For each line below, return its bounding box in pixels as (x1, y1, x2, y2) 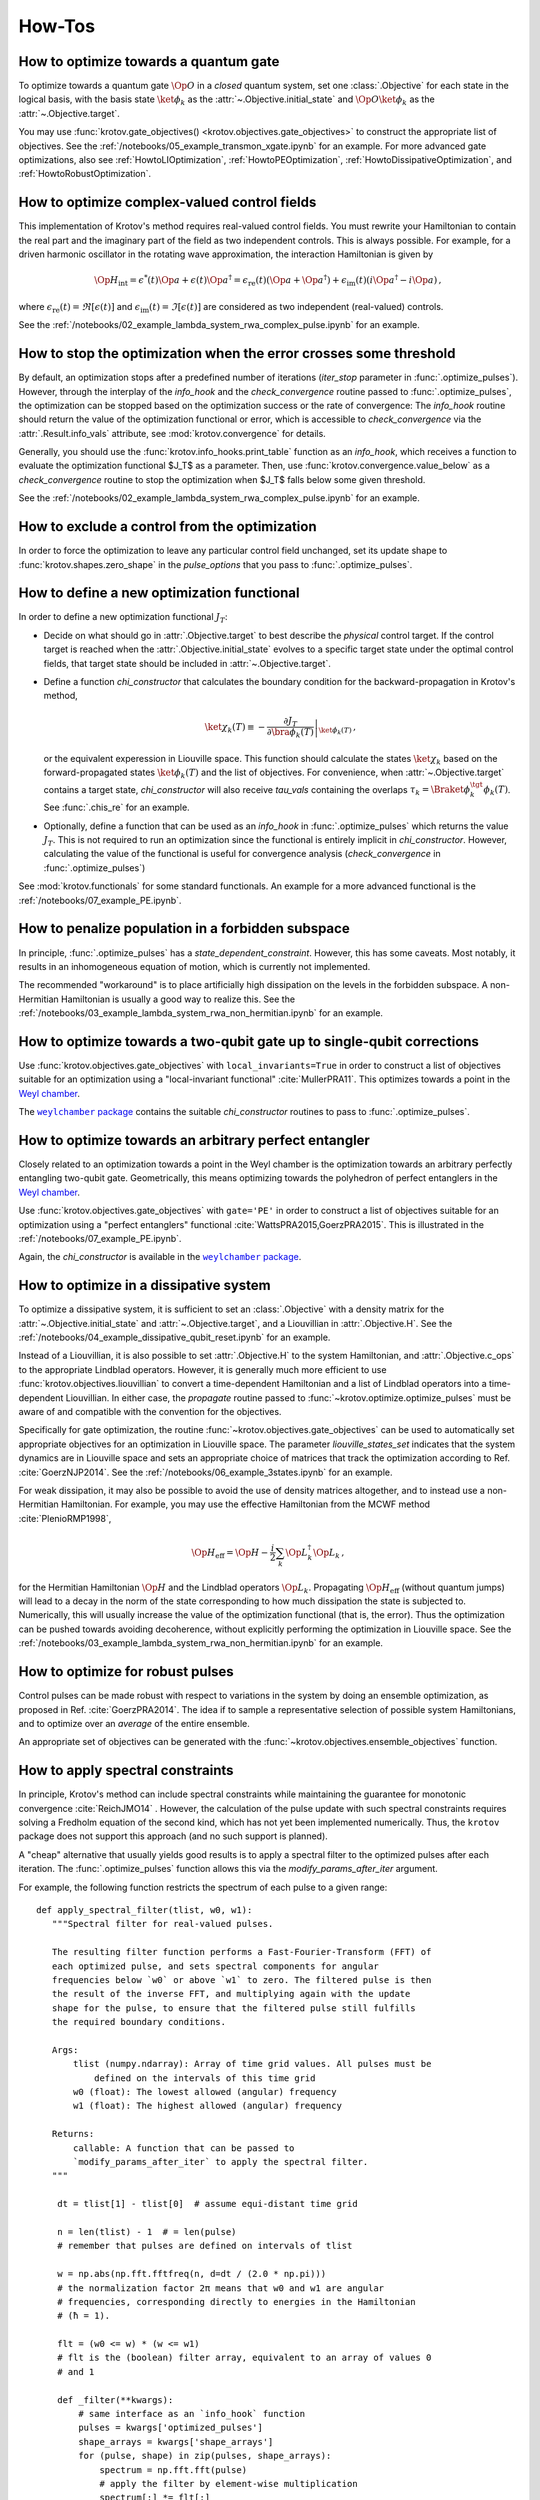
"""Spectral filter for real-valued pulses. (51, 1918, 274, 1930)
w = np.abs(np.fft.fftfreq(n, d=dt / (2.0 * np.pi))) (56, 2268, 327, 2280)
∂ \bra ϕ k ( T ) (266, 726, 315, 740)
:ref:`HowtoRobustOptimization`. (18, 168, 152, 180)
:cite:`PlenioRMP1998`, (18, 1512, 112, 1524)
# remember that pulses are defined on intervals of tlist (56, 2240, 353, 2252)
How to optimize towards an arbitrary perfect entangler (18, 1131, 370, 1149)
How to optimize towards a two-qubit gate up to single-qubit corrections (18, 1033, 480, 1050)
